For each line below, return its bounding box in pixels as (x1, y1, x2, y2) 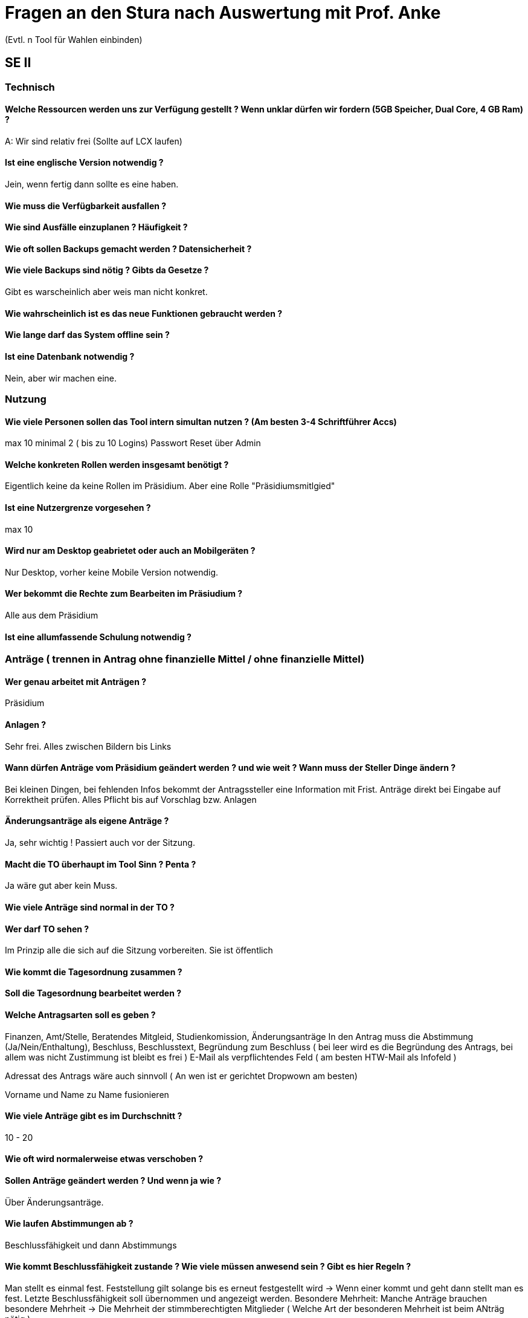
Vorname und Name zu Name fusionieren (5, 1089, 169, 1100)
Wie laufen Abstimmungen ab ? (5, 1218, 134, 1229)
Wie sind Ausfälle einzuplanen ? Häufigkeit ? (5, 222, 188, 233)
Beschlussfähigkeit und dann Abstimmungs (5, 1239, 177, 1250)
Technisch (5, 80, 55, 93)
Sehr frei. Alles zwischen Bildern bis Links (5, 741, 172, 752)
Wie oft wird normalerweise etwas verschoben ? (5, 1154, 204, 1164)
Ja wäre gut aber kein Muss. (5, 880, 118, 891)
